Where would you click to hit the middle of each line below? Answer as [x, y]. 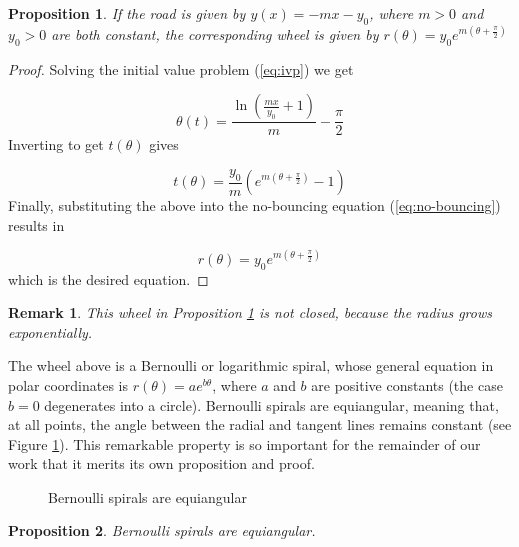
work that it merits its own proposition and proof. [161, 463]
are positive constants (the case [407, 384]
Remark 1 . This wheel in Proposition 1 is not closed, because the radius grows [250, 312]
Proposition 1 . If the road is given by [127, 13]
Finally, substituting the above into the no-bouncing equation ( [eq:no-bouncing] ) [254, 205]
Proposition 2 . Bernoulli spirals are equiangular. [162, 530]
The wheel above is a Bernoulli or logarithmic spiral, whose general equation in [251, 365]
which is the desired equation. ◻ [108, 278]
